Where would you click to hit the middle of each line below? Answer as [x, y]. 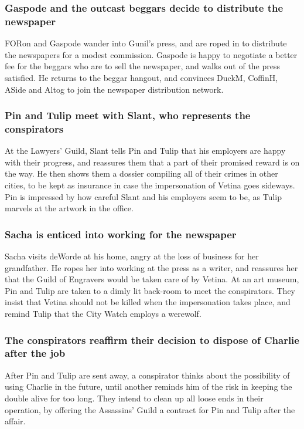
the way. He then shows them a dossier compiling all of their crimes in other [141, 173]
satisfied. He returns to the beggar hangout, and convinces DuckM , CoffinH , [141, 77]
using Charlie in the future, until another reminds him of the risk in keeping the [148, 386]
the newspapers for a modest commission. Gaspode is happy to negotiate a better [151, 54]
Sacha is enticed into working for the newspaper [121, 234]
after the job [35, 353]
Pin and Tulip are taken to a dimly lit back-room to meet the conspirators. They [150, 290]
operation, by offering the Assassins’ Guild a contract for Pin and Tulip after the [150, 409]
